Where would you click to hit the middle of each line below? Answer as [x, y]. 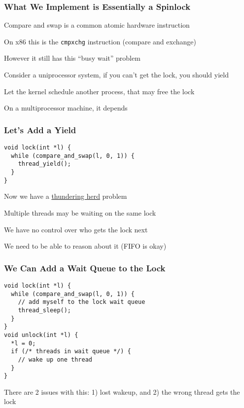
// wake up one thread [55, 359]
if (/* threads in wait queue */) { [71, 352]
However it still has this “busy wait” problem [72, 58]
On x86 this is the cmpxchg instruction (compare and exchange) [100, 41]
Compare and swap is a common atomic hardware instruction [97, 25]
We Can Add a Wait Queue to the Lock [85, 268]
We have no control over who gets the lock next [76, 229]
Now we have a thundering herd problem [66, 196]
